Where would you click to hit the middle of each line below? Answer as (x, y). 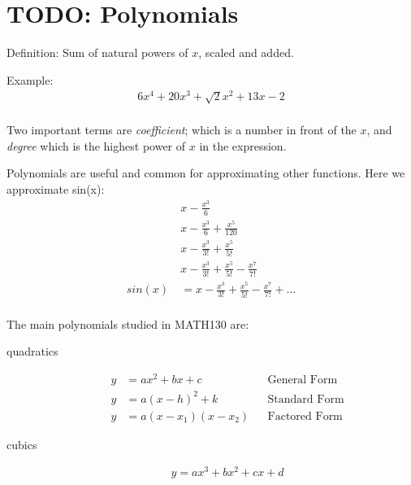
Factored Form (305, 416)
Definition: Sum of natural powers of (97, 52)
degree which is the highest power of (96, 145)
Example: (30, 79)
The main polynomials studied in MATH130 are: (128, 323)
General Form (303, 380)
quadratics (32, 351)
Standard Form (306, 399)
